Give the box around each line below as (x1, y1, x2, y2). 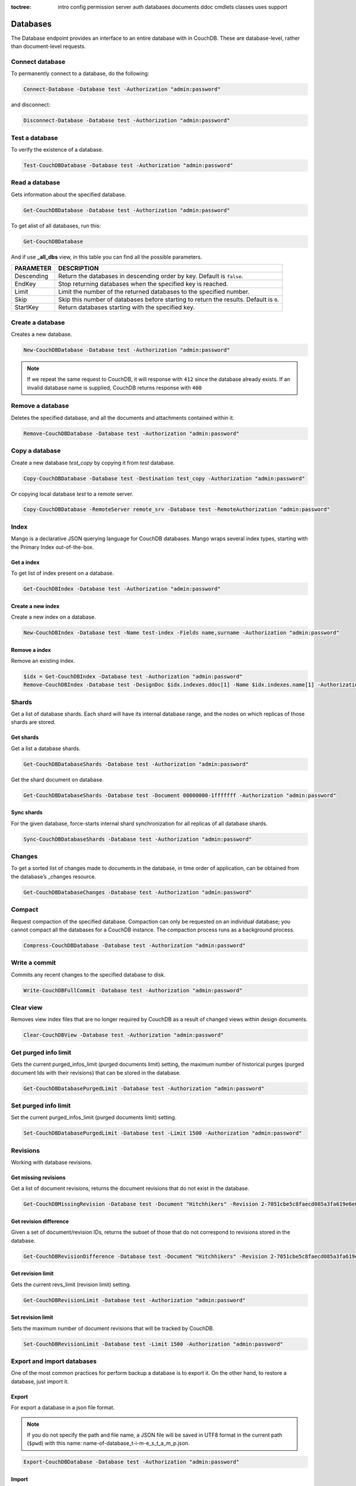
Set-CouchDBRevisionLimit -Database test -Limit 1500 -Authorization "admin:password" (23, 1340, 284, 1348)
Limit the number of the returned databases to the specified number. (58, 288, 250, 296)
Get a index (11, 559, 40, 566)
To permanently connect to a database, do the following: (11, 70, 150, 77)
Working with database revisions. (11, 1158, 93, 1166)
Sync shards (11, 809, 43, 816)
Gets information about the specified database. (11, 191, 126, 198)
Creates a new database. (11, 330, 72, 338)
